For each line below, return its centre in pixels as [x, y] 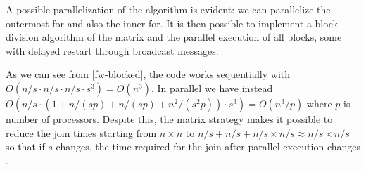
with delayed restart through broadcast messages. [112, 50]
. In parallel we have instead [212, 87]
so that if [25, 146]
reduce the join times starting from [81, 132]
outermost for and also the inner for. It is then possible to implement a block [172, 23]
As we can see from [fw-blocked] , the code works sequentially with [148, 74]
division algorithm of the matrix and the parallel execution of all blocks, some [174, 37]
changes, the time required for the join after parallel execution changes [208, 146]
